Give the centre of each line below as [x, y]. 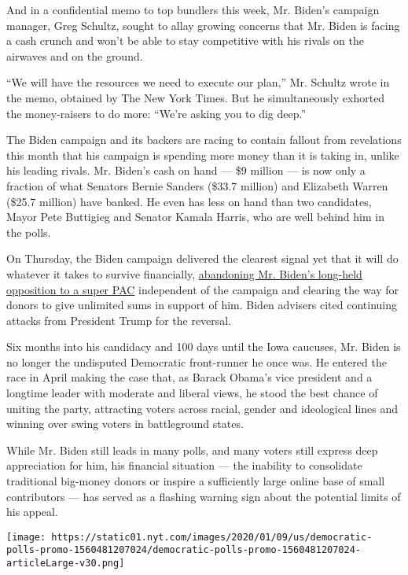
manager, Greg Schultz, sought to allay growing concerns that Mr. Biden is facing [203, 25]
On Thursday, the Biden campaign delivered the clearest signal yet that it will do [202, 258]
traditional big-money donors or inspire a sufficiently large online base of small [196, 481]
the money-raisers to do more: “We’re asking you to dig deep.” [156, 113]
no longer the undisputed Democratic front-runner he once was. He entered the [197, 361]
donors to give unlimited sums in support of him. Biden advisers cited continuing [202, 305]
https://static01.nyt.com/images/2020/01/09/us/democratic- [212, 537]
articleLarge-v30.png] [66, 564]
